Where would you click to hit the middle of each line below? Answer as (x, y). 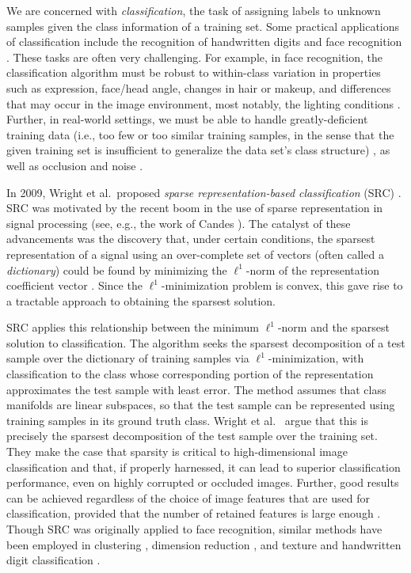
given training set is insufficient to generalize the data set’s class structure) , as (198, 150)
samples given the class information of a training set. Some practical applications (203, 26)
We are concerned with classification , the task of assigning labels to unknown (194, 10)
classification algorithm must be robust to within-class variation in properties (194, 72)
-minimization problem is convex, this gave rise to (282, 285)
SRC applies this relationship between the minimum (133, 327)
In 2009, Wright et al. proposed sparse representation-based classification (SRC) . (204, 192)
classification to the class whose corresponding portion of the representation (190, 374)
